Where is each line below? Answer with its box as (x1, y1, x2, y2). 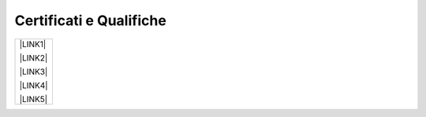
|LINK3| (19, 66, 48, 77)
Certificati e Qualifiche (14, 12, 167, 29)
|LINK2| (19, 52, 48, 63)
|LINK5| (19, 93, 48, 104)
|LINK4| (19, 79, 48, 90)
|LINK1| (19, 38, 47, 49)
